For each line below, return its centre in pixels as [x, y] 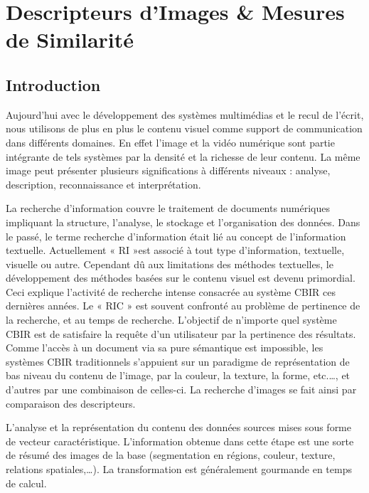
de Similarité [70, 39]
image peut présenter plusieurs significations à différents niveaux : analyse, [168, 170]
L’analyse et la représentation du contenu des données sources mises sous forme [178, 427]
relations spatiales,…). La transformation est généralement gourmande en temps [179, 469]
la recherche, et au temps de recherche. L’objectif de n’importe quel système [171, 320]
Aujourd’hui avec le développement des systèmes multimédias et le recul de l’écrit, [185, 114]
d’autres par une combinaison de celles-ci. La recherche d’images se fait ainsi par [181, 389]
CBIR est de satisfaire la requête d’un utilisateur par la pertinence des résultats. [181, 333]
